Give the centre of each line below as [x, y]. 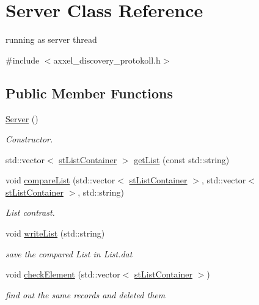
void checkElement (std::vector [63, 274]
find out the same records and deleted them [86, 294]
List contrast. [30, 212]
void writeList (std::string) [55, 233]
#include [23, 60]
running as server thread [51, 39]
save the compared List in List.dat [69, 253]
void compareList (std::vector [60, 180]
